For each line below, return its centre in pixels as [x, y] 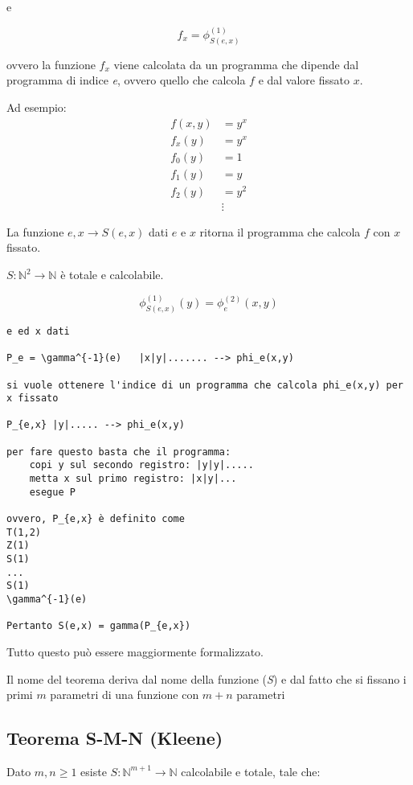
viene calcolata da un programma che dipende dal [236, 64]
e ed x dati [38, 331]
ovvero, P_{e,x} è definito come [96, 519]
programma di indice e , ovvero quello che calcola [126, 80]
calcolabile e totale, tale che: [251, 771]
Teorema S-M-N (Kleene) [115, 738]
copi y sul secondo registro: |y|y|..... [141, 465]
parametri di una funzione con [125, 695]
